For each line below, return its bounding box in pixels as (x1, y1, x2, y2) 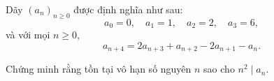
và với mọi (6, 27, 50, 42)
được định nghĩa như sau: (73, 2, 183, 16)
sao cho (203, 61, 235, 76)
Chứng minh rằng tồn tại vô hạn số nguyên (6, 61, 192, 76)
